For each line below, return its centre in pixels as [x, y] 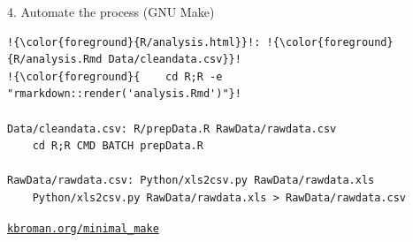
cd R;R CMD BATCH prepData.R [118, 146]
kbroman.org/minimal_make [83, 228]
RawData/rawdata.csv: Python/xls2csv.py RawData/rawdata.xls [191, 181]
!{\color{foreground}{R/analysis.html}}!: [134, 42]
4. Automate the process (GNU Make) [111, 11]
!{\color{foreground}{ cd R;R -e [115, 76]
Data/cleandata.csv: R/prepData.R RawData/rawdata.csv [172, 129]
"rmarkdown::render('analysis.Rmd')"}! [124, 94]
